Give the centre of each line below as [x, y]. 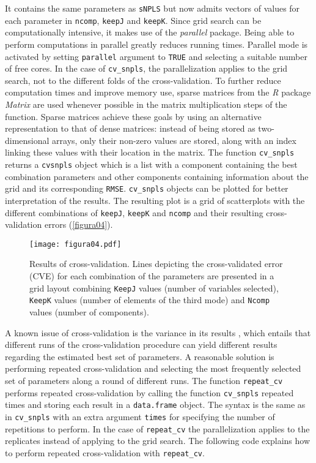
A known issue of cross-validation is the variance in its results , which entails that [158, 332]
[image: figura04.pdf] [75, 244]
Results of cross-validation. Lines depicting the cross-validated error [156, 264]
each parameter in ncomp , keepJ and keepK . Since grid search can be [133, 20]
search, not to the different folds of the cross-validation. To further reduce [143, 80]
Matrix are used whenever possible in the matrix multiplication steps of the [146, 104]
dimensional [27, 140]
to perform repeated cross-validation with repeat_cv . [105, 452]
